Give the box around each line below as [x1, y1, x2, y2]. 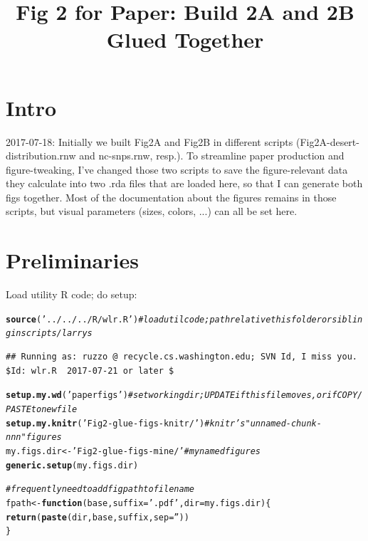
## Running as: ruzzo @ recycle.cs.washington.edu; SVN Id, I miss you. [6, 352, 357, 362]
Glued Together [106, 25, 264, 54]
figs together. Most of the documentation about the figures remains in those [6, 189, 337, 204]
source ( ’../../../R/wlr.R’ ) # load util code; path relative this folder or [6, 314, 332, 325]
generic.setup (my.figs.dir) [6, 460, 139, 471]
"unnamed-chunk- [245, 418, 322, 429]
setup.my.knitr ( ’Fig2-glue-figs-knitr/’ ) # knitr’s [6, 418, 246, 429]
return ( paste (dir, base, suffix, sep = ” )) [6, 512, 189, 522]
